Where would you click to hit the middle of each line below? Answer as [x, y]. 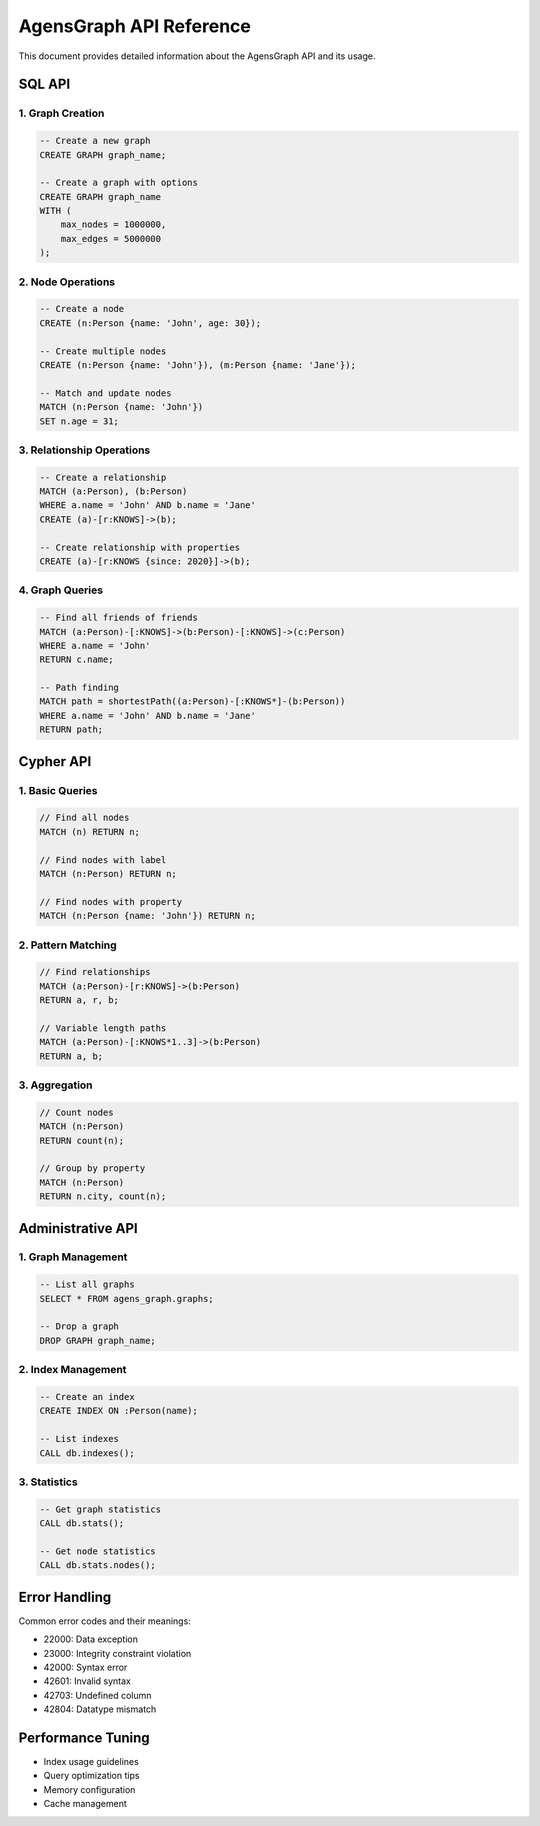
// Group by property [92, 1168]
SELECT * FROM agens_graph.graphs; [126, 1298]
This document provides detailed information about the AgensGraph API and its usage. [197, 56]
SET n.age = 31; [79, 421]
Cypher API [55, 761]
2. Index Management [72, 1370]
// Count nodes [76, 1112]
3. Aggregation [56, 1085]
